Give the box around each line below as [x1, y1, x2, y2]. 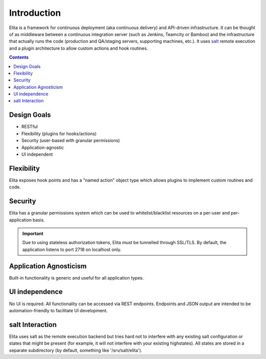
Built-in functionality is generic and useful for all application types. [9, 275, 144, 281]
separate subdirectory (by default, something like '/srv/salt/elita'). [9, 347, 142, 353]
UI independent [21, 151, 53, 157]
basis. [33, 217, 45, 223]
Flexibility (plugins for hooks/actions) [21, 131, 97, 137]
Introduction [9, 7, 61, 18]
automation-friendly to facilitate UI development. [9, 307, 108, 313]
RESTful [21, 124, 38, 130]
